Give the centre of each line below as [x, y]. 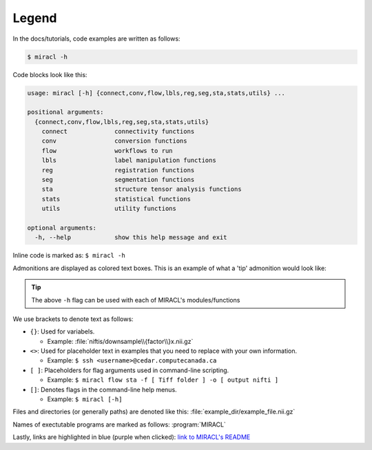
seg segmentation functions [118, 180]
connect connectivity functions [118, 132]
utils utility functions [109, 209]
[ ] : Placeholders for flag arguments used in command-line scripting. [130, 370]
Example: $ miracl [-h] [85, 399]
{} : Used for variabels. [62, 331]
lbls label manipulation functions [129, 161]
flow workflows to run [107, 151]
